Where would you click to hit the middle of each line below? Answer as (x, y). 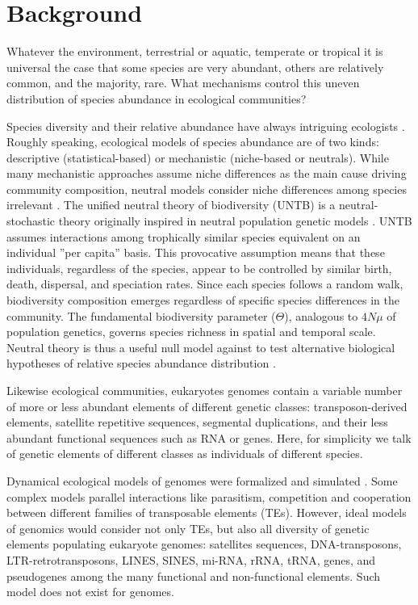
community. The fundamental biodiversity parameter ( (141, 315)
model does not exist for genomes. (90, 592)
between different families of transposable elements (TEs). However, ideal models (207, 513)
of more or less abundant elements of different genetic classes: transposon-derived (207, 406)
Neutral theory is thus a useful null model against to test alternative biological (201, 347)
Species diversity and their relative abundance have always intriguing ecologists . (206, 126)
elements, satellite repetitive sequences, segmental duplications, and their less (197, 422)
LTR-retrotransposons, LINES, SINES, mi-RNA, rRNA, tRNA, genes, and (191, 559)
